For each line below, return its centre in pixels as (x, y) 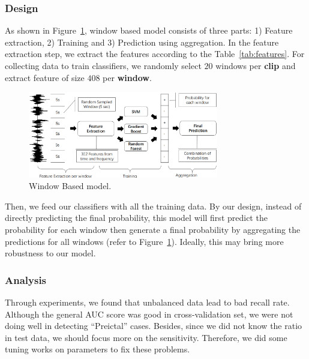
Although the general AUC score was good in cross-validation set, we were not (149, 314)
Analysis (26, 279)
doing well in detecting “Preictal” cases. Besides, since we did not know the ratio (154, 326)
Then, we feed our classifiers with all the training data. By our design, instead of (153, 206)
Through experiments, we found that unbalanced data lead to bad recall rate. (147, 302)
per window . (127, 77)
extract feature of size (45, 77)
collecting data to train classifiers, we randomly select (103, 65)
